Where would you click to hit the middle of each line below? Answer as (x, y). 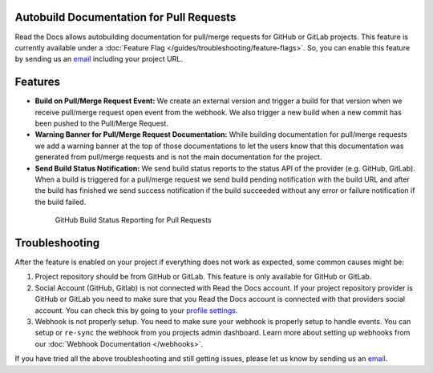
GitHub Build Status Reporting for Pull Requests (133, 220)
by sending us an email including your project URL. (99, 59)
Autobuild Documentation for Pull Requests (125, 17)
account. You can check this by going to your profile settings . (136, 310)
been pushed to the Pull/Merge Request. (101, 123)
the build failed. (61, 202)
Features (37, 82)
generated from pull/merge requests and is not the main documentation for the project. (178, 157)
